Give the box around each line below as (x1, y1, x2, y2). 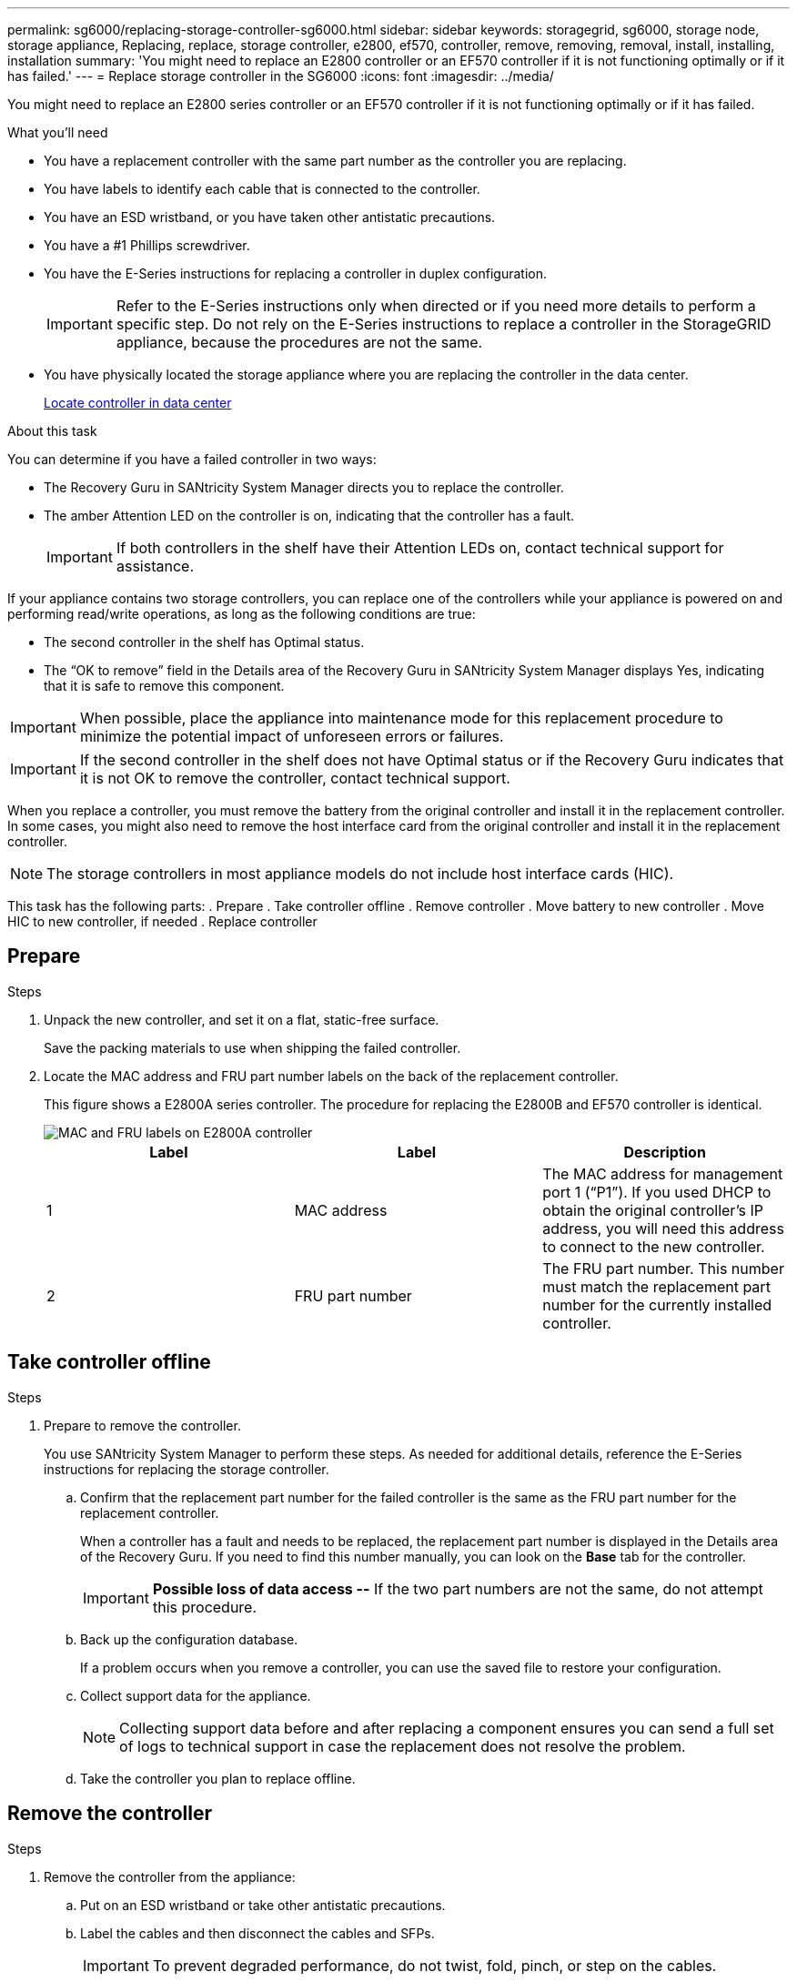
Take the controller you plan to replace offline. (80, 1770, 356, 1786)
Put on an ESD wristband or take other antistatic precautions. (80, 1896, 446, 1913)
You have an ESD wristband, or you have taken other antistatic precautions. (44, 209, 496, 225)
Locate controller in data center (44, 395, 232, 410)
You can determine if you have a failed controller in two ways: (7, 451, 377, 467)
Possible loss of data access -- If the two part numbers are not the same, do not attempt (152, 1579, 763, 1598)
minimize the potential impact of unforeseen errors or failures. (79, 727, 504, 745)
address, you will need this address (542, 1219, 784, 1238)
